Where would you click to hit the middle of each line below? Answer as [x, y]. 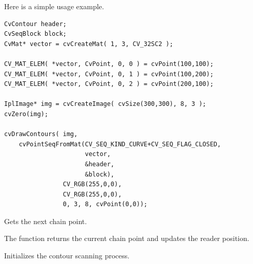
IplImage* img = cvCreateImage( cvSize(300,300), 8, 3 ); [105, 104]
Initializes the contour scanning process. [67, 256]
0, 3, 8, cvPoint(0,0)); [105, 204]
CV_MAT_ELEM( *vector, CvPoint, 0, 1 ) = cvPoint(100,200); [109, 74]
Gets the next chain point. [46, 221]
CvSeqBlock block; [35, 34]
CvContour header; [35, 24]
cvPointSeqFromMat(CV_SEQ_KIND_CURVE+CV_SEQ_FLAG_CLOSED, [120, 144]
